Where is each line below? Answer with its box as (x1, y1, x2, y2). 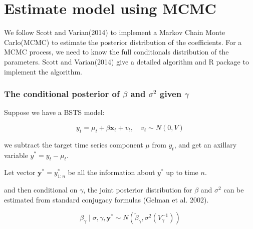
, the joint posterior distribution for (83, 184, 192, 195)
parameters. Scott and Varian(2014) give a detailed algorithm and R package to (4, 56, 249, 66)
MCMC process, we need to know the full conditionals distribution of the (4, 46, 229, 57)
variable (4, 149, 28, 160)
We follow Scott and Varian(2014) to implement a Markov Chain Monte (4, 27, 225, 37)
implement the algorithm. (4, 66, 82, 76)
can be (223, 184, 244, 195)
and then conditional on (4, 184, 78, 195)
